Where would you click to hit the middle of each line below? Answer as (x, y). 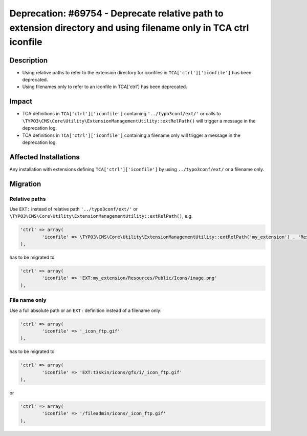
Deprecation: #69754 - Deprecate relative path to (116, 13)
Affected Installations (45, 157)
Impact (21, 102)
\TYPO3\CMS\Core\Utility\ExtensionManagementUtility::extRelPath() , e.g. (101, 216)
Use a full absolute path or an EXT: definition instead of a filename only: (85, 310)
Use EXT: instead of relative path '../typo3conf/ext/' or (74, 209)
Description (29, 60)
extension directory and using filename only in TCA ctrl (129, 28)
